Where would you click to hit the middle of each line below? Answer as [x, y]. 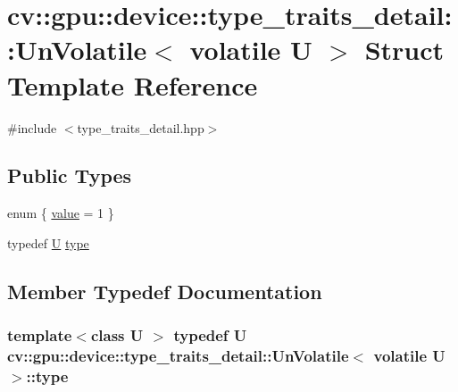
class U [117, 335]
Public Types [70, 175]
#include [32, 127]
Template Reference [133, 84]
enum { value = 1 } [61, 213]
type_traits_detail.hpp [141, 127]
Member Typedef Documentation [165, 291]
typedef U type [48, 242]
